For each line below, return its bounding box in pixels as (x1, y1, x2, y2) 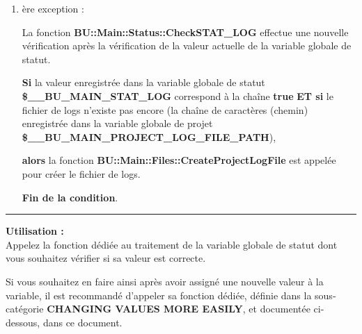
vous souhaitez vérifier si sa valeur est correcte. (6, 251, 206, 265)
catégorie (6, 301, 44, 316)
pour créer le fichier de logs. (22, 166, 141, 181)
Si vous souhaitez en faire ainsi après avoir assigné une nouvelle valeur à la (6, 274, 324, 288)
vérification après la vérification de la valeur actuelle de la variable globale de (22, 38, 352, 53)
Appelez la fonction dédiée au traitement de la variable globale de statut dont (6, 237, 338, 251)
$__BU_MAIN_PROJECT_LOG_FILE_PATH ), (22, 129, 276, 144)
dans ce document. (42, 315, 123, 329)
